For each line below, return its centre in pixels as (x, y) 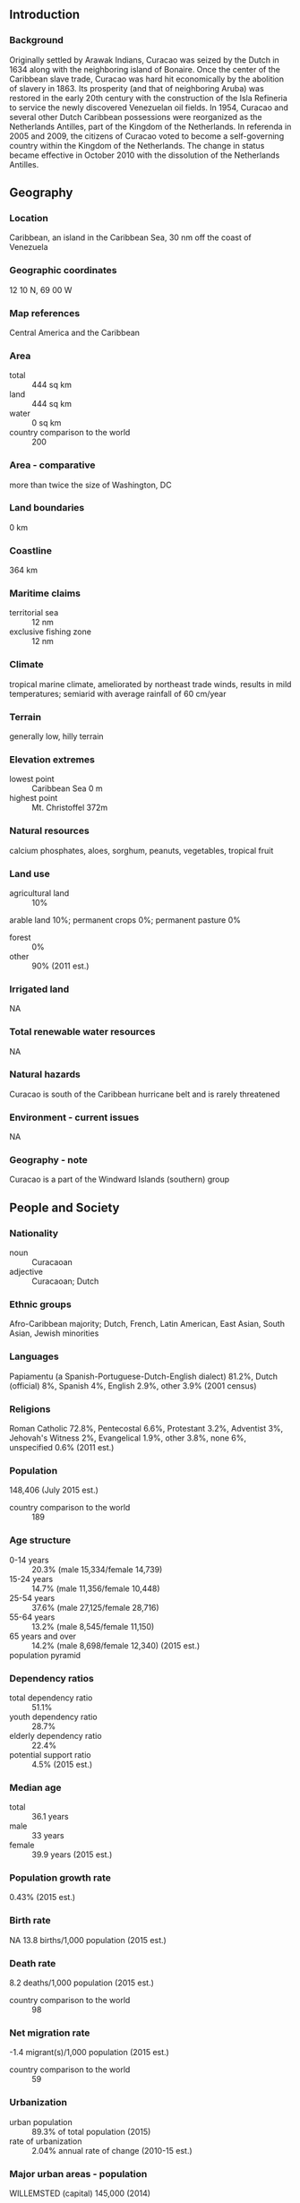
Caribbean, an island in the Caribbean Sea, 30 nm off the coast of (131, 237)
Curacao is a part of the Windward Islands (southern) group (120, 1179)
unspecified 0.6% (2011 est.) (62, 1447)
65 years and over (43, 1636)
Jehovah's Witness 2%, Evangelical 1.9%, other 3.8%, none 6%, (128, 1438)
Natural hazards (45, 1074)
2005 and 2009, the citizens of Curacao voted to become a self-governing (147, 136)
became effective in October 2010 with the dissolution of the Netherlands (145, 155)
